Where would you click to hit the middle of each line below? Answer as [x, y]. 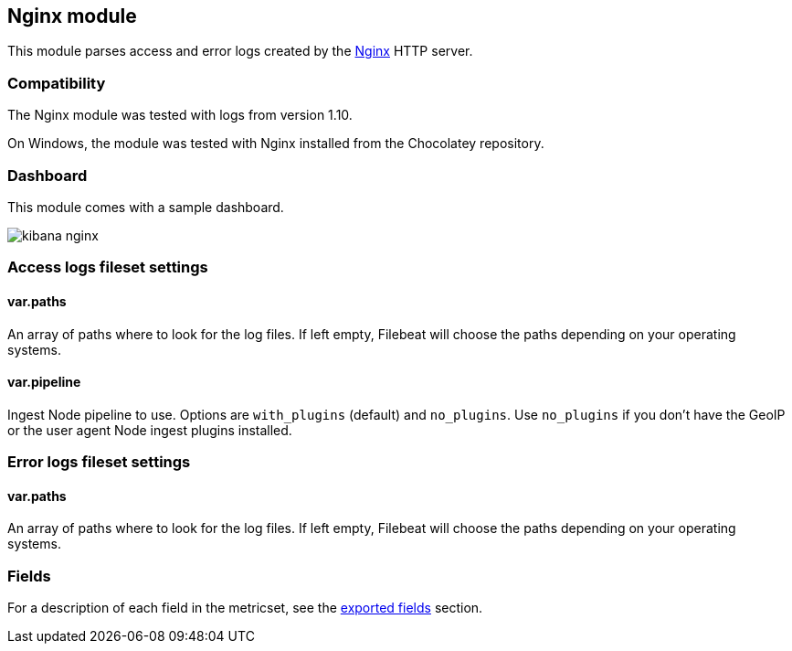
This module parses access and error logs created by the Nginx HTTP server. [240, 51]
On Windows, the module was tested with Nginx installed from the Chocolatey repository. [276, 144]
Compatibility [57, 83]
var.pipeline [44, 382]
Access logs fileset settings [108, 267]
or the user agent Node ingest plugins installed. [150, 430]
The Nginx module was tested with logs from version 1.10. [180, 115]
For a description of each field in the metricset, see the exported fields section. [245, 608]
